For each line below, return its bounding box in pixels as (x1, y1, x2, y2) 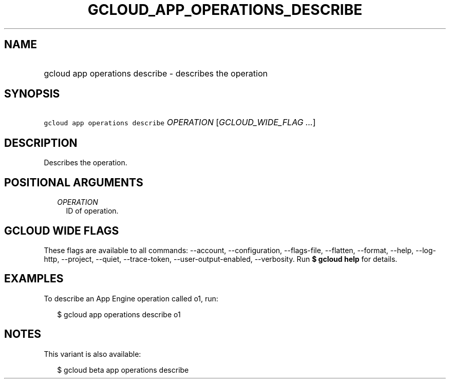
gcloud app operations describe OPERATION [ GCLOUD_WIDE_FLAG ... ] (44, 117, 316, 128)
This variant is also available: (44, 349, 141, 358)
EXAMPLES (4, 272, 64, 285)
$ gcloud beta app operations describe (57, 365, 189, 374)
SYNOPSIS (4, 87, 60, 101)
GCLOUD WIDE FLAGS (4, 224, 119, 237)
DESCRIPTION (4, 136, 78, 149)
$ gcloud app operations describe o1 (57, 310, 181, 319)
